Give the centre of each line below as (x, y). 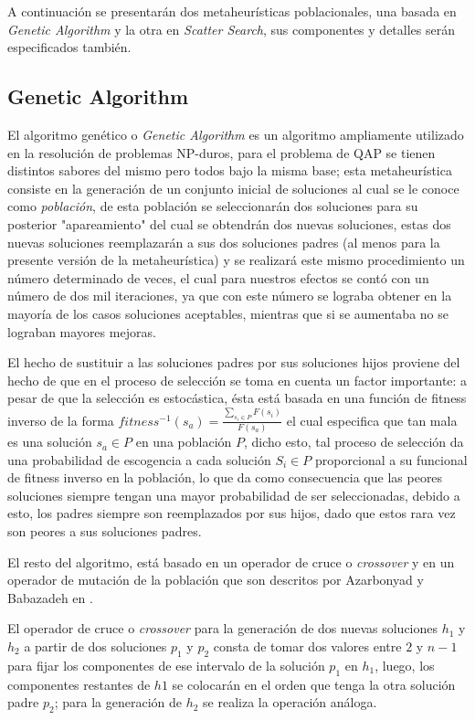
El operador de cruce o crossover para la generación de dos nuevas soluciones (223, 628)
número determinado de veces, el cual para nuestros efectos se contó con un (218, 277)
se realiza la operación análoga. (290, 702)
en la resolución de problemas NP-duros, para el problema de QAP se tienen (222, 152)
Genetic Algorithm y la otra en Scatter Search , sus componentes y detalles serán (231, 29)
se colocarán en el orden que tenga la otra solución (314, 684)
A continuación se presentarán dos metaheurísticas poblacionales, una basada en (232, 11)
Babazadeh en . (50, 597)
